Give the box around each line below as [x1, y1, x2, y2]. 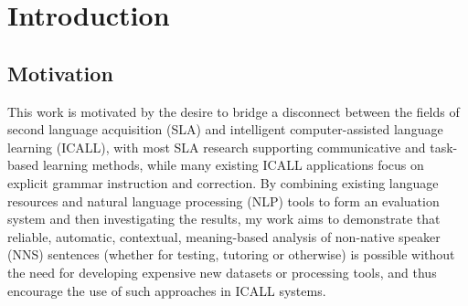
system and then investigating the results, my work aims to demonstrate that [7, 209, 441, 228]
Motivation [7, 58, 113, 87]
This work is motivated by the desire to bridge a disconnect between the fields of [7, 101, 460, 121]
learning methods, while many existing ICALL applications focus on [42, 155, 424, 174]
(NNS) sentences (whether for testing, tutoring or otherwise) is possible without [7, 245, 455, 264]
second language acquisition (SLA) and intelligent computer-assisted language [7, 120, 443, 139]
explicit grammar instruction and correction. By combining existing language [7, 173, 439, 192]
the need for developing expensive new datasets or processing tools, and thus [7, 262, 437, 281]
